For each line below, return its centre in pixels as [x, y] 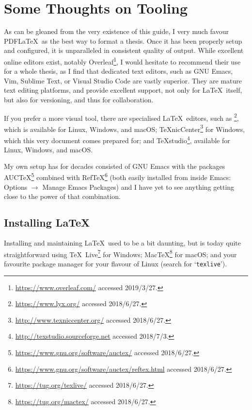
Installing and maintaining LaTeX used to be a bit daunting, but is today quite [122, 243]
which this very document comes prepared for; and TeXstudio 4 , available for [117, 139]
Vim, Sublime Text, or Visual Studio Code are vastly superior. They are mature [123, 80]
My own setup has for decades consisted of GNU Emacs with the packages [115, 166]
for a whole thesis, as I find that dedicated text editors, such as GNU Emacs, [118, 71]
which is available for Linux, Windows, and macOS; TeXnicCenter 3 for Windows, [125, 128]
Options [16, 187]
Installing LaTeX [47, 222]
